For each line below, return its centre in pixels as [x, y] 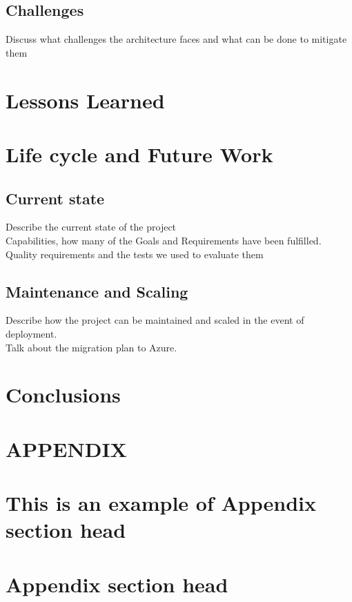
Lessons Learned [85, 100]
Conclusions [63, 395]
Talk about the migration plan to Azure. [91, 347]
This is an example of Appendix [161, 503]
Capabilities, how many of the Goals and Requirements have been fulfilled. [164, 240]
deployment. [31, 333]
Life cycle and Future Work [139, 154]
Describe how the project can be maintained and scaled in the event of [155, 320]
